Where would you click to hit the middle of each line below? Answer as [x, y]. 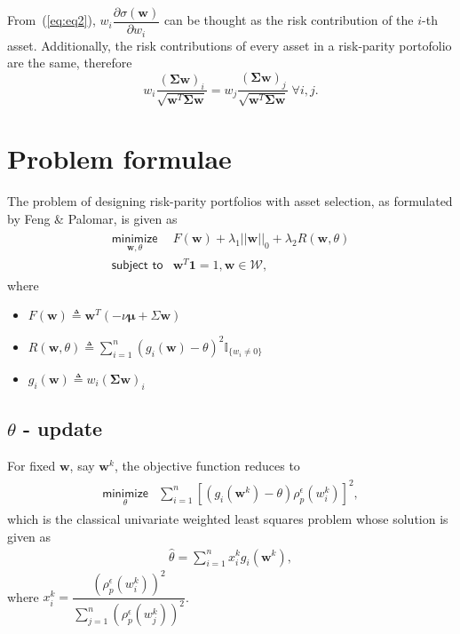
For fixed [32, 465]
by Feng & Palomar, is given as [92, 218]
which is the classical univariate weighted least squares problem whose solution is [228, 519]
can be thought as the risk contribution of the [289, 20]
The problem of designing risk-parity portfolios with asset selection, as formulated [230, 201]
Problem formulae [119, 158]
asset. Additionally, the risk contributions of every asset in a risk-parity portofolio [230, 45]
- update [63, 428]
